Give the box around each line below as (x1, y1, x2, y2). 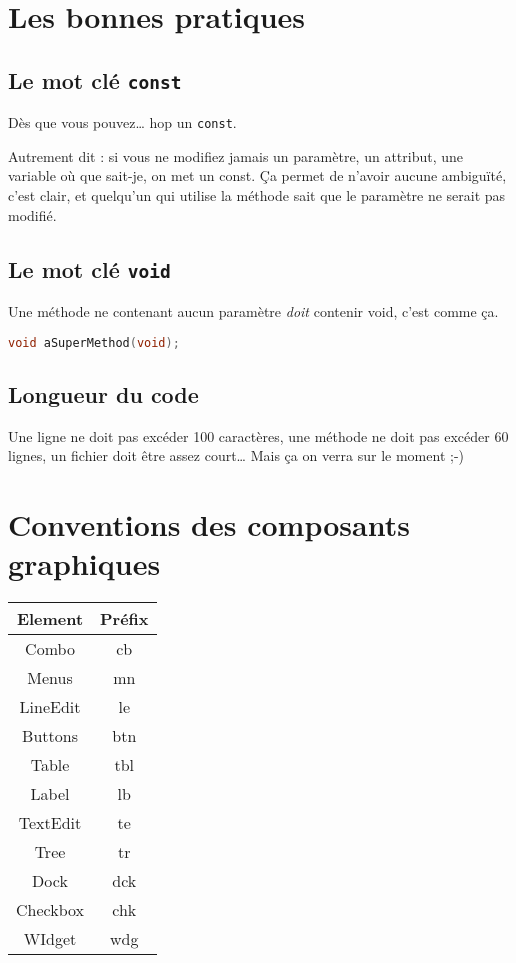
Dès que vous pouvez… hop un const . (8, 112, 237, 133)
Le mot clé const (8, 64, 182, 95)
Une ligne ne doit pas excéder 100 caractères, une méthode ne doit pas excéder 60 (8, 425, 509, 446)
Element (16, 607, 84, 631)
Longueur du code (8, 378, 199, 409)
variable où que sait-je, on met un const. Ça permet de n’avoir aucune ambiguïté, (8, 165, 507, 186)
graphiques (8, 543, 161, 584)
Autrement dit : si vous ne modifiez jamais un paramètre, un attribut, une (8, 145, 464, 166)
